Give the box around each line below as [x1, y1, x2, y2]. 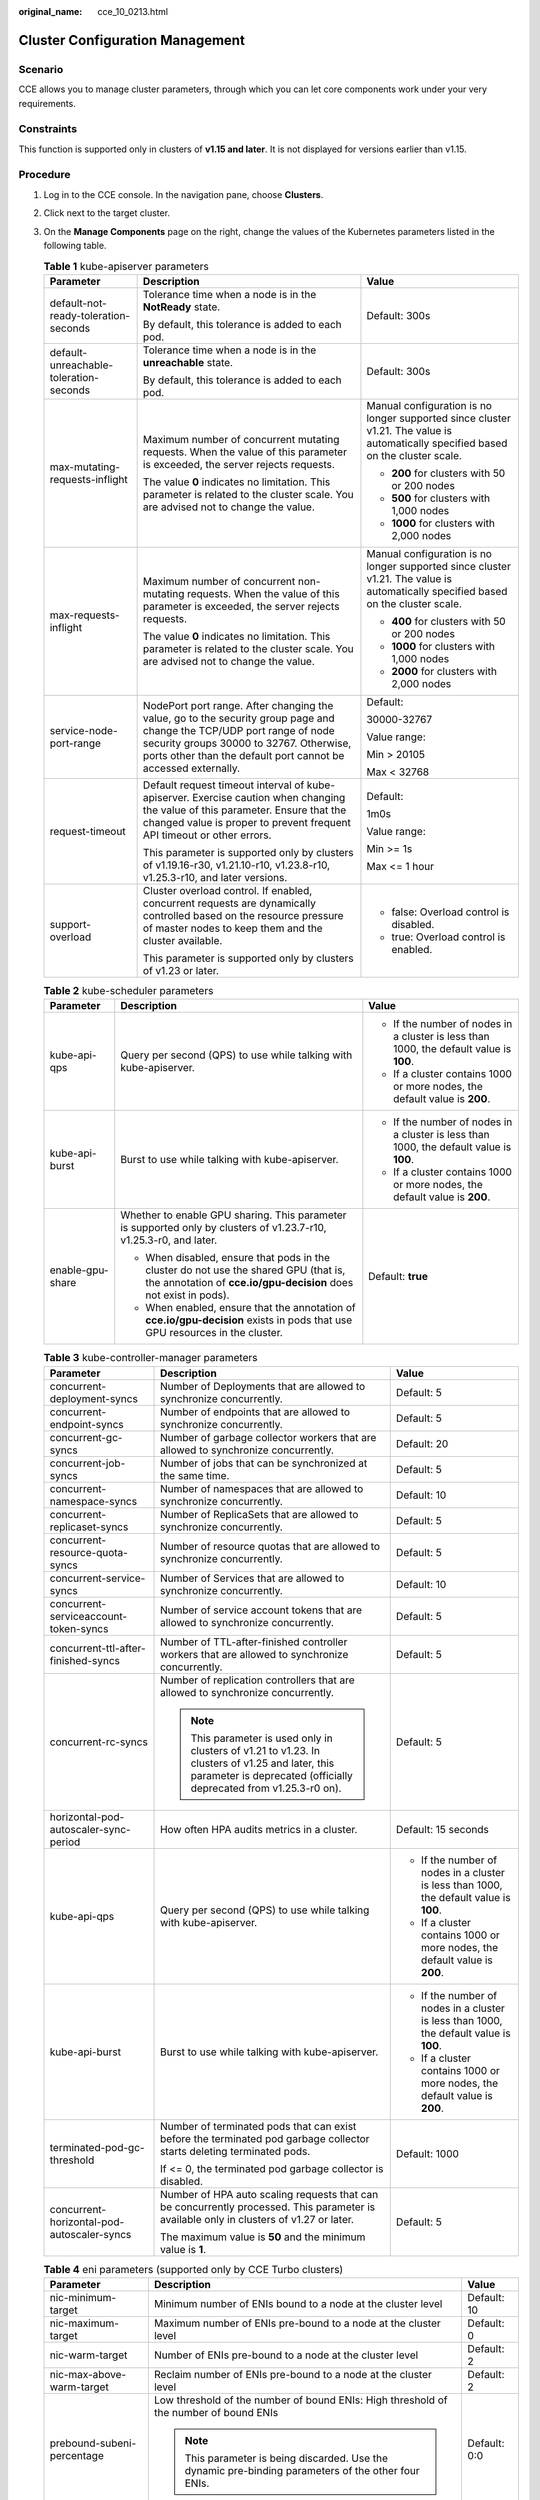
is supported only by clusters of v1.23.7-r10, [120, 1221, 327, 1235]
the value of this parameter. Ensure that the [142, 803, 347, 817]
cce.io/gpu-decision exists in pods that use [145, 1313, 353, 1327]
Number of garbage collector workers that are [160, 1430, 377, 1444]
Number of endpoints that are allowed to [160, 1405, 350, 1419]
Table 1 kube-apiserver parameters [43, 259, 210, 273]
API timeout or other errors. [142, 828, 272, 842]
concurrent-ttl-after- [49, 1641, 146, 1655]
